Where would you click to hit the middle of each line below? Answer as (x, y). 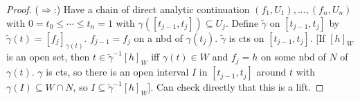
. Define (242, 22)
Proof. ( (22, 9)
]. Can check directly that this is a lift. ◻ (236, 87)
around (271, 72)
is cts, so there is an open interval (117, 72)
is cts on (246, 37)
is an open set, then (48, 57)
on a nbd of (159, 37)
